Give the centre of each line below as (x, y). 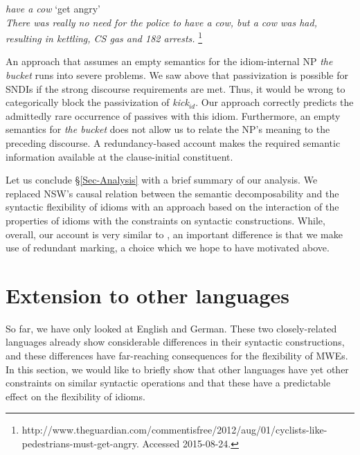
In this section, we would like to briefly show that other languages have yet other (177, 369)
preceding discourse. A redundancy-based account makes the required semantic (173, 143)
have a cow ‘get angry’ (53, 8)
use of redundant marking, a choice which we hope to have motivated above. (168, 248)
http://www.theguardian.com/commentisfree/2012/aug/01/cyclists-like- (174, 430)
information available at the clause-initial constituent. (119, 156)
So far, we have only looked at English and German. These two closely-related (171, 328)
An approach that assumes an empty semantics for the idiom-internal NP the (169, 61)
